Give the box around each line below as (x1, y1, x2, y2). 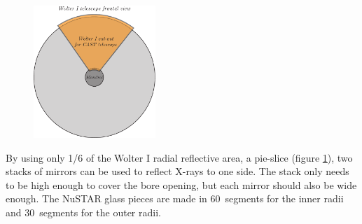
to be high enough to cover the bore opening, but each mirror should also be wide (6, 177, 357, 192)
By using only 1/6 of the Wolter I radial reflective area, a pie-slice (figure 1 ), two (6, 150, 353, 164)
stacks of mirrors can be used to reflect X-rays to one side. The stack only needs (6, 164, 349, 178)
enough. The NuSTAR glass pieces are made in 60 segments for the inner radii (6, 191, 344, 206)
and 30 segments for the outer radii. (6, 204, 161, 219)
